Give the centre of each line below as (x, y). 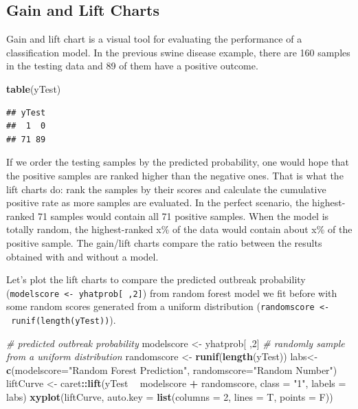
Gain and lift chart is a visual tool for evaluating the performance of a (154, 39)
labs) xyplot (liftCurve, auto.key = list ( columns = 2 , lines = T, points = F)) (170, 397)
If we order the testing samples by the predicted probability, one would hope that (178, 162)
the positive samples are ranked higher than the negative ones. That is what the (175, 175)
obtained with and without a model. (82, 256)
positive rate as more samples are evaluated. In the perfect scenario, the (158, 202)
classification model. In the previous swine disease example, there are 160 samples (178, 52)
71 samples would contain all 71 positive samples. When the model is (183, 215)
